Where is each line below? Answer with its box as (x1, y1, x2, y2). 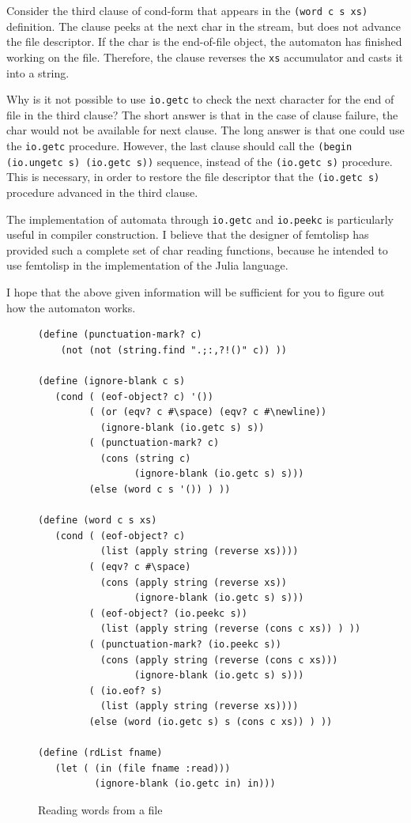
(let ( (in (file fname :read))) (55, 762, 231, 774)
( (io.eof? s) (89, 685, 163, 697)
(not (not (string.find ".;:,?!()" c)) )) (60, 344, 287, 356)
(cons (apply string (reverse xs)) (100, 576, 287, 588)
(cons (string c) (100, 452, 191, 464)
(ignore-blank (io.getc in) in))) (94, 778, 276, 790)
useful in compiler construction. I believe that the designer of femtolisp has (6, 226, 369, 243)
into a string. (6, 64, 70, 81)
